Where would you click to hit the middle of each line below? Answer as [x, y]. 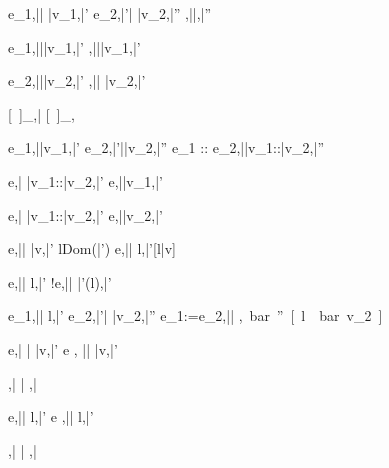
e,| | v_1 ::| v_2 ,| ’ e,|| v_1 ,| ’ [85, 180]
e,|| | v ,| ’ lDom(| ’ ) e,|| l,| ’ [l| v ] [92, 248]
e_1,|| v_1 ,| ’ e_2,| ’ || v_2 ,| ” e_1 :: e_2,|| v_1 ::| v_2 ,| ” [166, 147]
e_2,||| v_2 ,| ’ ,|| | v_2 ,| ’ [77, 80]
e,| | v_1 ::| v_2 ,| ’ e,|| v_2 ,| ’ [85, 214]
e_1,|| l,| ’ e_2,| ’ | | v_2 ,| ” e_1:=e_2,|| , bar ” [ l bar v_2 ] [195, 315]
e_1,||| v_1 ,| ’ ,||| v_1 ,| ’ [74, 46]
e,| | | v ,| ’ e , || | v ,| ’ [63, 348]
